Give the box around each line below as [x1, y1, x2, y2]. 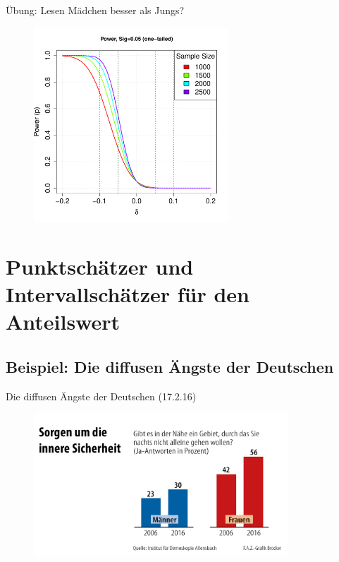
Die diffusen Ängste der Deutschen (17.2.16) [6, 388, 197, 403]
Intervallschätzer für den [6, 280, 249, 309]
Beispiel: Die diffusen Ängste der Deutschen [6, 355, 334, 377]
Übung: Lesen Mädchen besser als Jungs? [6, 3, 185, 17]
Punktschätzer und [6, 251, 194, 280]
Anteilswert [6, 307, 121, 336]
